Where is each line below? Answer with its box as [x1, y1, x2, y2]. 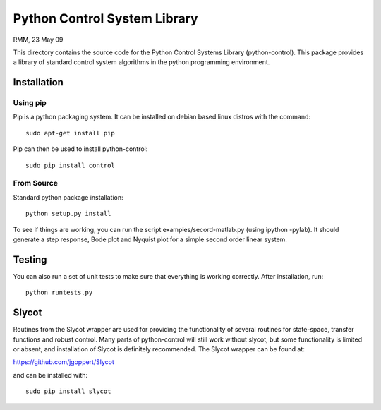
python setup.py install [25, 210, 111, 218]
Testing [13, 253, 47, 265]
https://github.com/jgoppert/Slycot [13, 358, 114, 366]
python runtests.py [25, 289, 93, 296]
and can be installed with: [13, 370, 88, 379]
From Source [13, 179, 58, 188]
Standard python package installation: [13, 193, 123, 201]
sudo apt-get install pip [25, 129, 116, 137]
